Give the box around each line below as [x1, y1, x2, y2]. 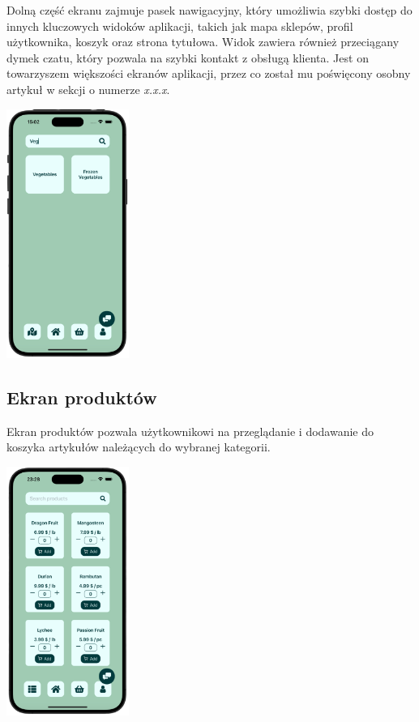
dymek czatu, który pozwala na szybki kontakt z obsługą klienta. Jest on [6, 49, 369, 66]
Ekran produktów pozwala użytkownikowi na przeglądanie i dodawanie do [6, 422, 374, 439]
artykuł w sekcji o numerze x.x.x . [6, 80, 170, 97]
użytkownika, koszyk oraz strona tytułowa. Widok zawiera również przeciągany [6, 33, 400, 50]
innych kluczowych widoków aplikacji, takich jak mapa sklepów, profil [6, 17, 353, 34]
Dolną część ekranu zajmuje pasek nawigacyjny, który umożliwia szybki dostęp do [6, 2, 413, 18]
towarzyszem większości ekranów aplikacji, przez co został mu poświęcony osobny [6, 65, 411, 82]
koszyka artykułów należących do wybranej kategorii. [6, 438, 271, 455]
